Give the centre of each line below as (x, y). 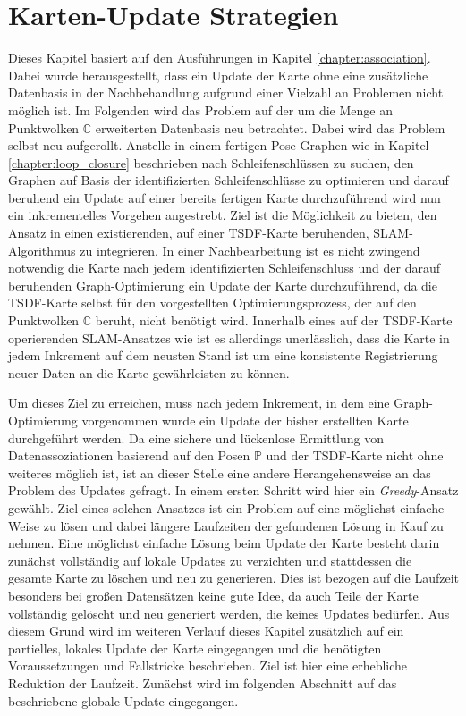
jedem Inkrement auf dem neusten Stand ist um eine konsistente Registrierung (223, 355)
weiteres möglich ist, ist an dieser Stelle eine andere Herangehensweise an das (220, 472)
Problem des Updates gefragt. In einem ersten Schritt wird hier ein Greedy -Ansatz (233, 490)
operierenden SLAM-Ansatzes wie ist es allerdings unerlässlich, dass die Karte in (229, 337)
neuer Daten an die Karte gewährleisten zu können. (149, 372)
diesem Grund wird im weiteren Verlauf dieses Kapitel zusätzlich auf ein (206, 631)
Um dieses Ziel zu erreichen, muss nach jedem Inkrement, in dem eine (199, 403)
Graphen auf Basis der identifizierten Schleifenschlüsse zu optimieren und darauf (229, 180)
